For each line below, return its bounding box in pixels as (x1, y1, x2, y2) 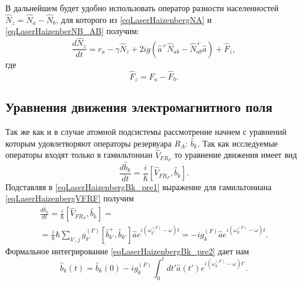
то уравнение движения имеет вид (174, 148, 297, 161)
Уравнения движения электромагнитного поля (5, 98, 273, 116)
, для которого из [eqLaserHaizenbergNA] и (55, 13, 212, 25)
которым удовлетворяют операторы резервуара (5, 137, 172, 149)
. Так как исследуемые (197, 137, 278, 149)
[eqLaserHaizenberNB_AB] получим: (5, 25, 140, 37)
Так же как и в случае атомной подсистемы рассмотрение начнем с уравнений (5, 125, 287, 138)
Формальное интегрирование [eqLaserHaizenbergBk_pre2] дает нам (5, 244, 250, 257)
